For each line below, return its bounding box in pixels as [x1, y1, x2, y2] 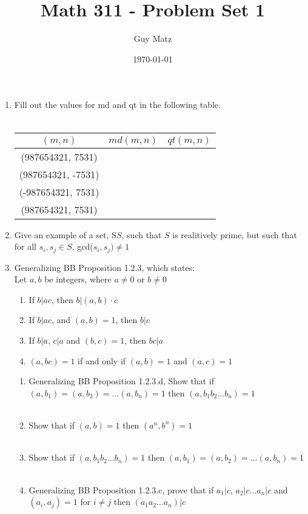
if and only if [78, 354, 126, 367]
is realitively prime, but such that [172, 228, 297, 241]
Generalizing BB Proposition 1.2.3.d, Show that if [28, 375, 214, 387]
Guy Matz [133, 32, 172, 45]
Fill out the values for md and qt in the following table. [14, 98, 221, 111]
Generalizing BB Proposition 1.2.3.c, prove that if [28, 483, 214, 496]
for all [14, 240, 37, 253]
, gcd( [72, 240, 93, 253]
